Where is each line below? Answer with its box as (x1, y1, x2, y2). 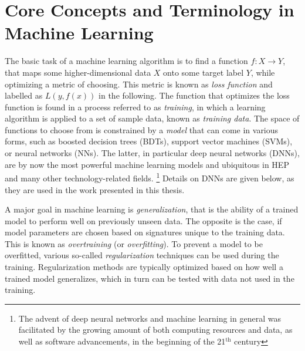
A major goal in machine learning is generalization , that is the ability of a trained (5, 203, 299, 215)
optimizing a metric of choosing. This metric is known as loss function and (5, 77, 273, 90)
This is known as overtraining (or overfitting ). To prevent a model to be (5, 237, 263, 249)
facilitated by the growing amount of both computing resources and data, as (18, 323, 293, 336)
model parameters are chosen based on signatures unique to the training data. (5, 226, 285, 238)
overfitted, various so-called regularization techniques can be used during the (5, 249, 279, 261)
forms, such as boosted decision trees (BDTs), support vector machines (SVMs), (5, 135, 293, 147)
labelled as (5, 89, 43, 102)
